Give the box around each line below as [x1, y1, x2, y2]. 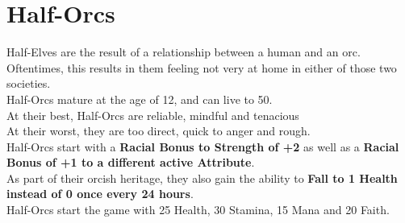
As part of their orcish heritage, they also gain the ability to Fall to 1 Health [6, 169, 398, 186]
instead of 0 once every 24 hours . [6, 185, 194, 202]
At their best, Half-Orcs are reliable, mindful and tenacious [6, 106, 299, 123]
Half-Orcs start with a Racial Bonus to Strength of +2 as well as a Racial [6, 138, 399, 155]
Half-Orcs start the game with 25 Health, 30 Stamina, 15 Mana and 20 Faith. [6, 201, 390, 218]
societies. [6, 75, 51, 92]
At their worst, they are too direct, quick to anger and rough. [6, 122, 311, 139]
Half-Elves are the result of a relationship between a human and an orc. [6, 43, 361, 60]
